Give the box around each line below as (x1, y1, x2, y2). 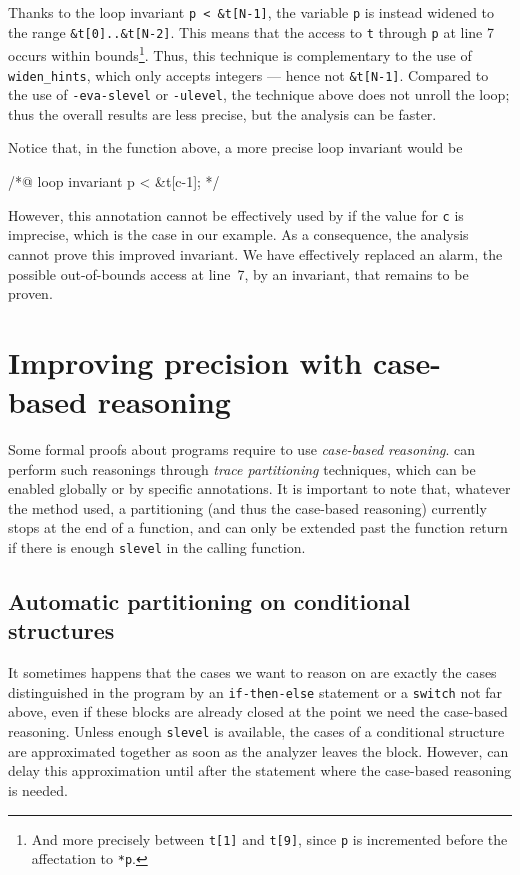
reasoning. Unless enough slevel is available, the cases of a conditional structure (8, 721, 505, 742)
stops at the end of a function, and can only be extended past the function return (8, 517, 508, 538)
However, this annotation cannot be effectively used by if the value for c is (8, 204, 464, 225)
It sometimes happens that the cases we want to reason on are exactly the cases (8, 662, 497, 683)
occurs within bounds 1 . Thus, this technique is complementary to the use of (8, 42, 472, 65)
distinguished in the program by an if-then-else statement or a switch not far (8, 681, 503, 702)
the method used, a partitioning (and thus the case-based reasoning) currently (8, 497, 487, 518)
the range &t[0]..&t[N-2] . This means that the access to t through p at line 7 (8, 21, 494, 42)
